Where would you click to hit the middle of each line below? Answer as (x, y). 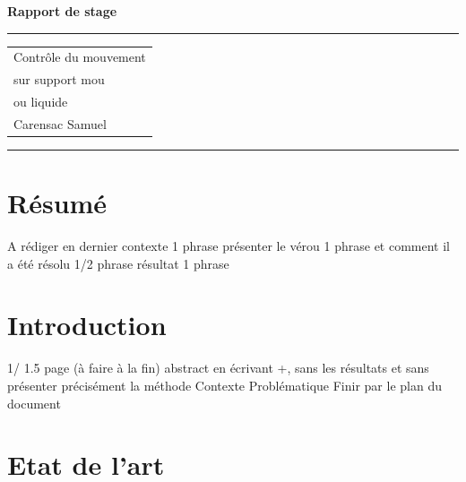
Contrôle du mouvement (80, 57)
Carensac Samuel (60, 123)
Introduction (87, 325)
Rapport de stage (62, 11)
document (34, 403)
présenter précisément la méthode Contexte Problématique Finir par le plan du (224, 385)
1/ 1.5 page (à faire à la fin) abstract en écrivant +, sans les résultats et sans (218, 368)
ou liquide (41, 102)
